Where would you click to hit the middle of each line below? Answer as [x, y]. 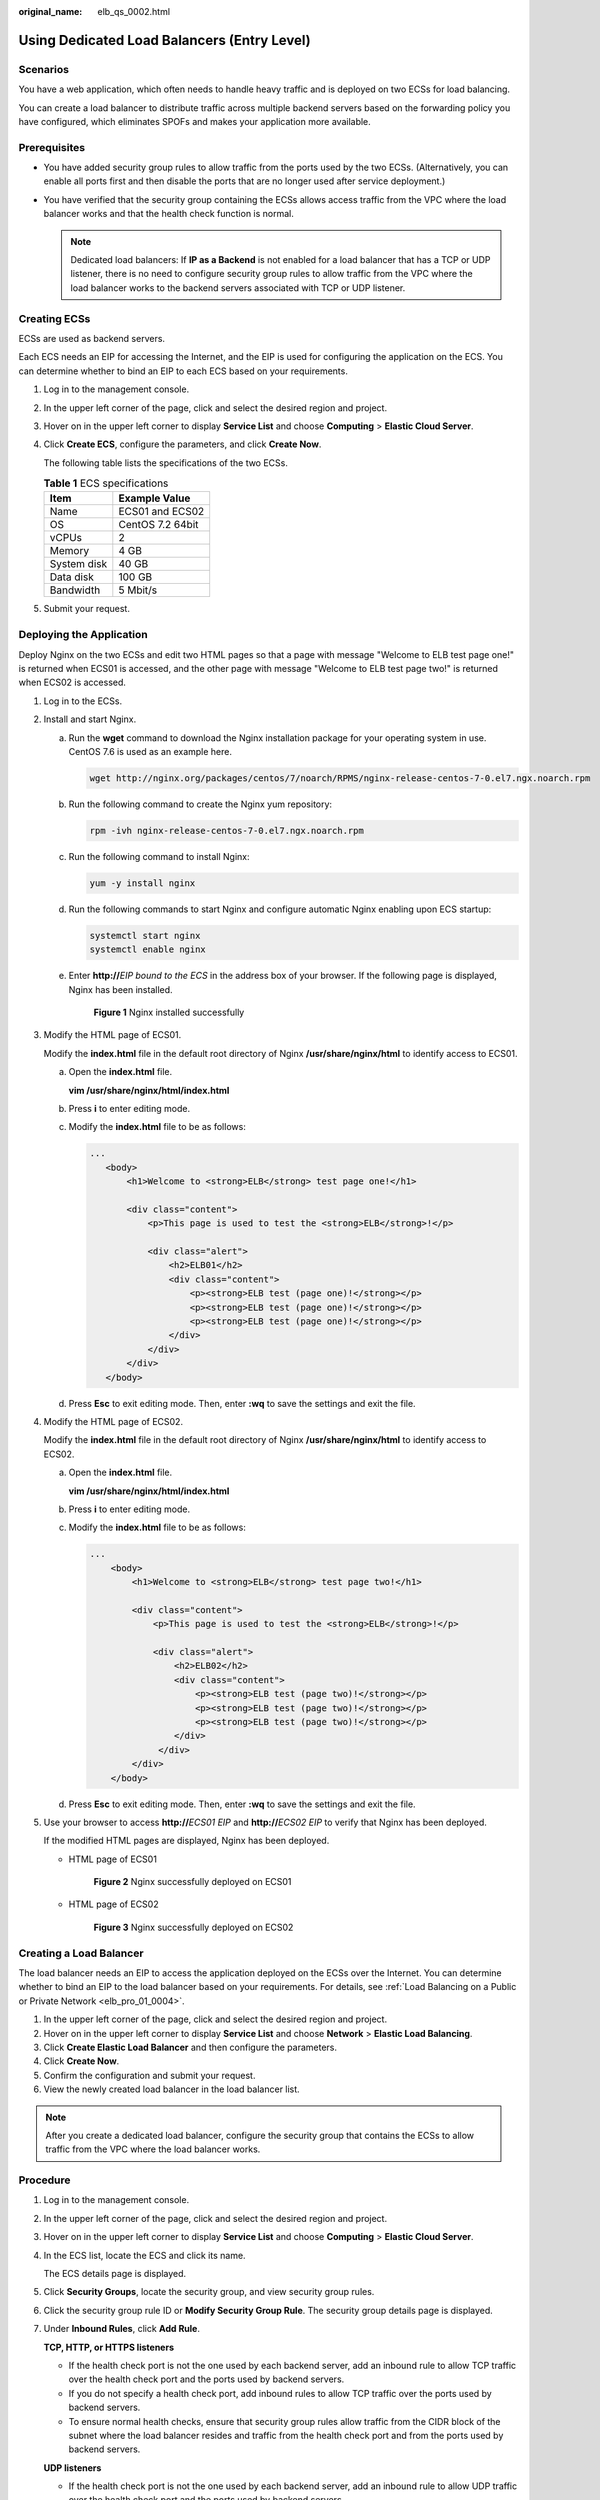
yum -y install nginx [142, 883]
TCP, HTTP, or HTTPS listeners [109, 2347]
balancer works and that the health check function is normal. [169, 214]
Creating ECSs [54, 318]
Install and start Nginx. [90, 719]
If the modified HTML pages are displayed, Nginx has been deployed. [186, 1841]
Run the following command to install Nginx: [159, 856]
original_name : [50, 11]
